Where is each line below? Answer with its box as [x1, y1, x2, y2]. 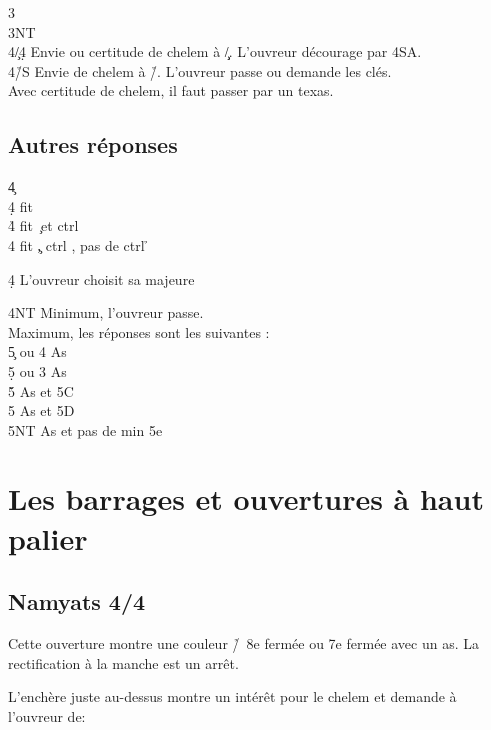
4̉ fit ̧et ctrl [8, 215, 79, 236]
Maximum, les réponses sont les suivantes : [8, 321, 270, 342]
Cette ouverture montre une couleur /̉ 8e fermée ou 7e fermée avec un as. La [8, 633, 479, 654]
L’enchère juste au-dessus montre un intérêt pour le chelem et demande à [8, 686, 457, 707]
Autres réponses [8, 129, 178, 160]
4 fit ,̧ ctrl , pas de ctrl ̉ [8, 234, 150, 255]
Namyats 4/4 [8, 586, 146, 617]
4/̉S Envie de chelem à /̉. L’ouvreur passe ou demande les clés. [8, 60, 392, 81]
